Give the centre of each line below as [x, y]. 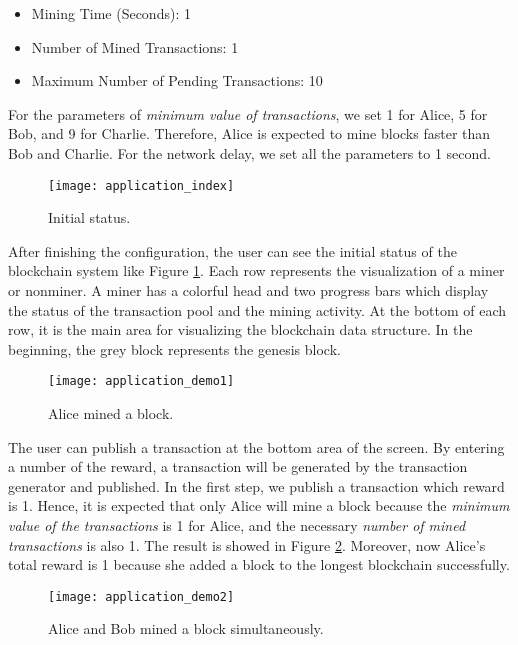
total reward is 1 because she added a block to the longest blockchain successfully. [259, 564]
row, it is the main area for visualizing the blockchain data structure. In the [240, 329]
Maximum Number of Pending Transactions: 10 [177, 80]
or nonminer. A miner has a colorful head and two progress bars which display [248, 290]
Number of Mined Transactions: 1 [135, 46]
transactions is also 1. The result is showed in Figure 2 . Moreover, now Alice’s [247, 544]
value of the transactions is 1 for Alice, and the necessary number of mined [237, 525]
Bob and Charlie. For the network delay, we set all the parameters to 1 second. [249, 152]
